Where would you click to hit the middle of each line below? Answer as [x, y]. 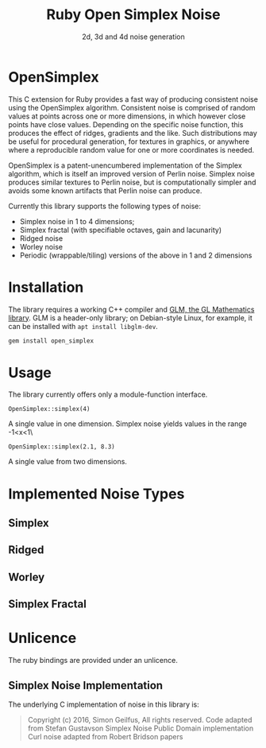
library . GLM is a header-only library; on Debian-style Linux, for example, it [130, 318]
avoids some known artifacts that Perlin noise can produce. [105, 190]
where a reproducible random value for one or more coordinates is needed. [131, 149]
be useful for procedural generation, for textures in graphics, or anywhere [129, 141]
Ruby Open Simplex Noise [133, 15]
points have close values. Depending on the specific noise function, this [126, 124]
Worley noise [41, 246]
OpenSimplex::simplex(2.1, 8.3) [62, 447]
